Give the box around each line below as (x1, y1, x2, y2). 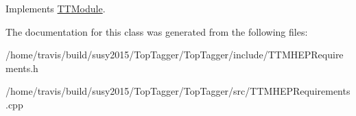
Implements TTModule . (5, 1, 106, 15)
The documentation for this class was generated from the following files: (5, 24, 308, 38)
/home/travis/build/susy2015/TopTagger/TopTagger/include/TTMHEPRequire (5, 47, 344, 62)
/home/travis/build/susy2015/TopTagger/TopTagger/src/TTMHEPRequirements (5, 84, 351, 98)
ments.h (5, 60, 38, 75)
